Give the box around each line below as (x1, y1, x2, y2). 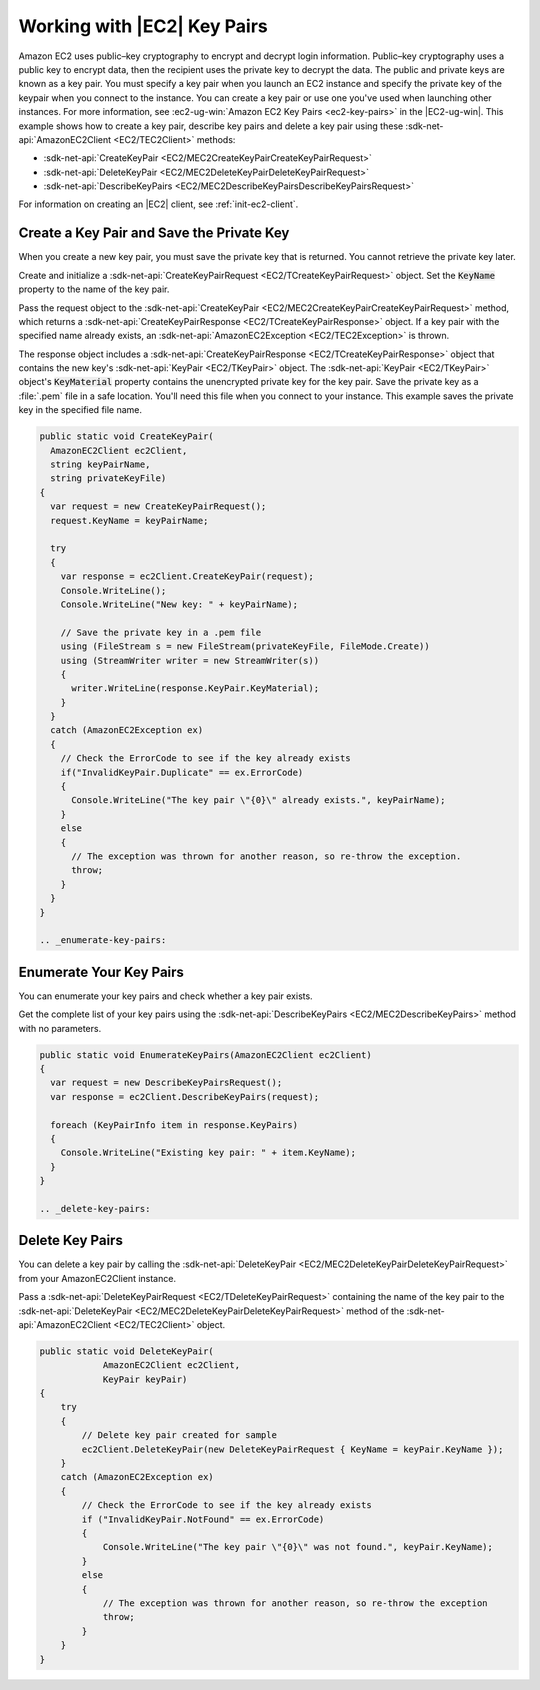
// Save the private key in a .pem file (60, 626, 262, 638)
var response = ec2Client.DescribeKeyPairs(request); (50, 1091, 320, 1102)
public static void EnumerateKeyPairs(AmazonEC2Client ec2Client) (39, 1049, 372, 1060)
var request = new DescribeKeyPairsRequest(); (50, 1077, 283, 1089)
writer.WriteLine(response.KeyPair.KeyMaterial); (71, 683, 320, 694)
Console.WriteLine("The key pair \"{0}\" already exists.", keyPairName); (71, 795, 446, 806)
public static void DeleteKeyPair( (39, 1345, 214, 1357)
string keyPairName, (50, 459, 151, 470)
